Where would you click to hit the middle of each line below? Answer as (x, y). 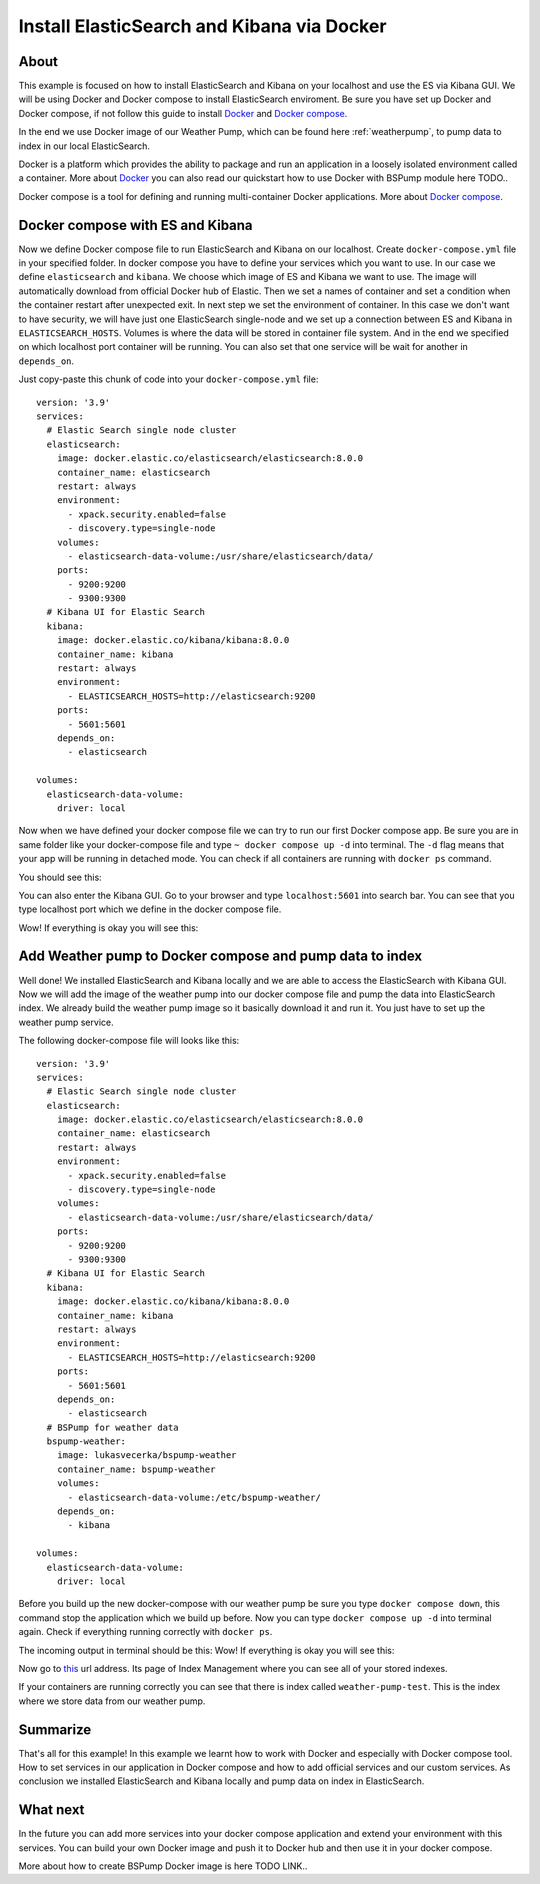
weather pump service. (66, 1022)
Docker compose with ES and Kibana (136, 225)
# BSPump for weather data (112, 1427)
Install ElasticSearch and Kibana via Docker (202, 26)
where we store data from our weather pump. (112, 1701)
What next (51, 1810)
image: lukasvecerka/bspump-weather (146, 1455)
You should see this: (60, 877)
